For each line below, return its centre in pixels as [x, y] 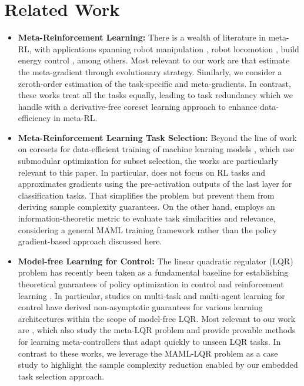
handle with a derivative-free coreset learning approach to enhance [138, 106]
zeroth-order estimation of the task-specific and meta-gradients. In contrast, [154, 83]
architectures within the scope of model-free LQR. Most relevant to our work [157, 318]
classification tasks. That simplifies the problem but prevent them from [146, 195]
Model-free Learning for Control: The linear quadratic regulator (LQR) [156, 261]
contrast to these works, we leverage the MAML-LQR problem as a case [148, 353]
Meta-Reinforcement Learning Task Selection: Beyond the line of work [157, 137]
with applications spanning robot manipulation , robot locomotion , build [167, 48]
